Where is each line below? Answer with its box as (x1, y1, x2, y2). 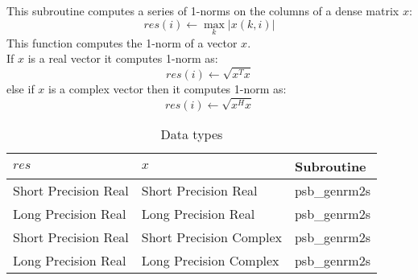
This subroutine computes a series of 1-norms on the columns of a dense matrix (6, 2, 399, 19)
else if (6, 80, 35, 97)
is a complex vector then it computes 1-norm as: (48, 80, 287, 97)
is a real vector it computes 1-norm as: (27, 50, 218, 67)
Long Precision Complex (141, 250, 279, 270)
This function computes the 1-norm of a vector (6, 34, 238, 51)
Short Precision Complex (141, 227, 282, 246)
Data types (160, 124, 223, 143)
